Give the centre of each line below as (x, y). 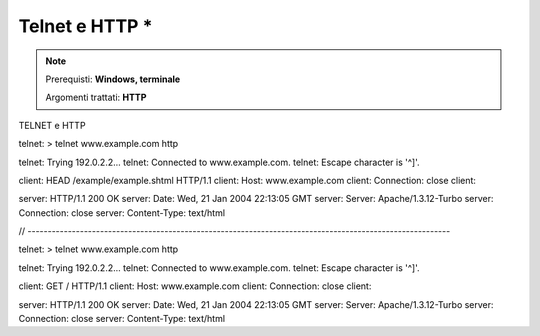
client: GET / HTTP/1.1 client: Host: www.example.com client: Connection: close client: (195, 286)
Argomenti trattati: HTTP (96, 97)
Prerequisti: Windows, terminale (113, 79)
